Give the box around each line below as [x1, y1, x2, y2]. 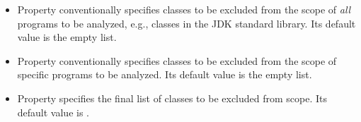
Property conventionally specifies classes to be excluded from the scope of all [17, 2, 351, 16]
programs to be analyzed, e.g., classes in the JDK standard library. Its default [17, 16, 356, 30]
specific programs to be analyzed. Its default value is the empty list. [17, 67, 312, 82]
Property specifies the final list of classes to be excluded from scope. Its [17, 90, 328, 105]
